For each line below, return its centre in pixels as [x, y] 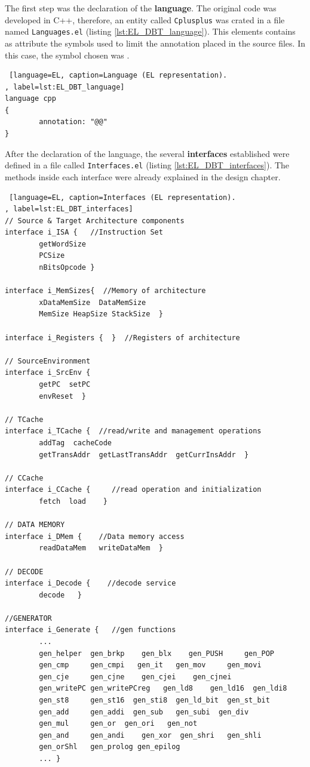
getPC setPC [65, 384]
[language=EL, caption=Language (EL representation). [118, 76]
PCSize [52, 256]
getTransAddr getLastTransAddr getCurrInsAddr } [144, 455]
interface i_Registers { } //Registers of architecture [122, 338]
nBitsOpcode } [67, 268]
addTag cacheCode [75, 443]
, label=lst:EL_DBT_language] [65, 87]
